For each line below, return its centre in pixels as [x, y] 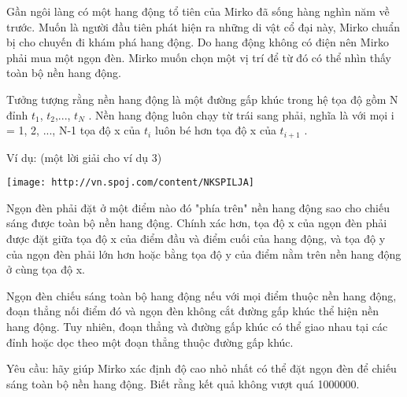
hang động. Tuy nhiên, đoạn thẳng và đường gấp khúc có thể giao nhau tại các [197, 327]
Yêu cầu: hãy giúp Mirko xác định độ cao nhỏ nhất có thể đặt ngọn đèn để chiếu [202, 368]
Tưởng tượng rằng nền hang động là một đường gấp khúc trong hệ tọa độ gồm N [202, 99]
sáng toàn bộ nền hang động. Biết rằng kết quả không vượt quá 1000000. [183, 383]
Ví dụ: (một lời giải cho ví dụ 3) [84, 157]
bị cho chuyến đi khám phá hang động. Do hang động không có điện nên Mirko [198, 42]
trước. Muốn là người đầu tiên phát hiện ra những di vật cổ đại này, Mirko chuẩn [203, 26]
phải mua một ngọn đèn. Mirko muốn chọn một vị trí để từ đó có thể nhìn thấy [199, 57]
